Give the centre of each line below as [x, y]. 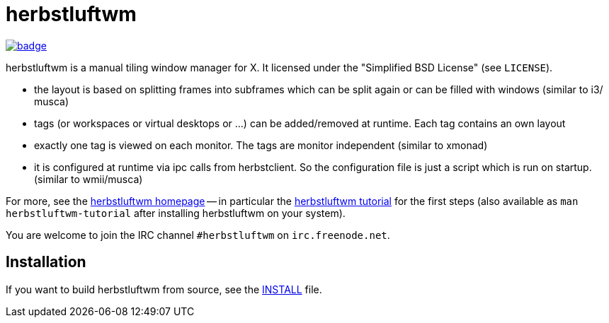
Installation [46, 262]
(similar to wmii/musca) [89, 179]
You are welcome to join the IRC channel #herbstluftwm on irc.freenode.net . [198, 235]
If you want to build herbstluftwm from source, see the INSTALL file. [164, 289]
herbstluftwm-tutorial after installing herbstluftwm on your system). [176, 213]
